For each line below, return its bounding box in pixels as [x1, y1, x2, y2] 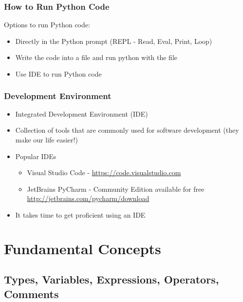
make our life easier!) [15, 135, 78, 144]
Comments [4, 286, 59, 301]
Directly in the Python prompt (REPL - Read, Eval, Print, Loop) [15, 36, 212, 46]
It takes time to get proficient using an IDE [15, 209, 146, 220]
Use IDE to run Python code [15, 69, 102, 79]
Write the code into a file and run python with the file [15, 52, 178, 62]
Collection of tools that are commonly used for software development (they [15, 125, 239, 135]
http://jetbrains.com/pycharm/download [27, 193, 150, 203]
